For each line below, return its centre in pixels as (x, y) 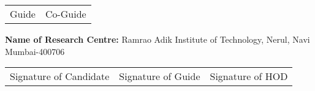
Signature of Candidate (60, 76)
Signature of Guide (160, 76)
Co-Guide (66, 14)
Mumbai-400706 (35, 51)
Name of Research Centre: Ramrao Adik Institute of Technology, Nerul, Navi (157, 39)
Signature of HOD (249, 76)
